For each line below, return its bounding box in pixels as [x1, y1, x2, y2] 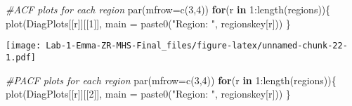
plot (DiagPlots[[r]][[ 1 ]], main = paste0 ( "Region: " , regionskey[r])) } [6, 15, 291, 30]
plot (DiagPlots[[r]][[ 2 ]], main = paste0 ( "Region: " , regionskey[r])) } [6, 86, 291, 101]
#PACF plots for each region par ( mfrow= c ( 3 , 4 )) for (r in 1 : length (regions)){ [6, 72, 337, 87]
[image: [6, 41, 41, 51]
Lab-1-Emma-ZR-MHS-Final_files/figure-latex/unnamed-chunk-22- [46, 41, 348, 51]
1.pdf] [6, 52, 36, 62]
